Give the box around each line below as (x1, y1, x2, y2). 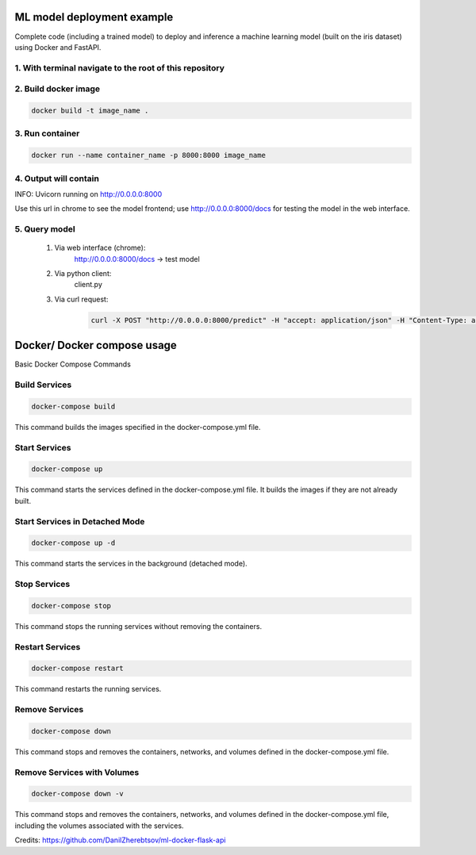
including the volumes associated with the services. (14, 821, 184, 830)
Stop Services (14, 579, 71, 590)
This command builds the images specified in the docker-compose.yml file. (14, 422, 261, 431)
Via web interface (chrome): (54, 243, 146, 253)
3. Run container (14, 128, 80, 139)
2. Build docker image (14, 83, 101, 94)
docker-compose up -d (31, 539, 116, 547)
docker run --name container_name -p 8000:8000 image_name (31, 151, 266, 160)
